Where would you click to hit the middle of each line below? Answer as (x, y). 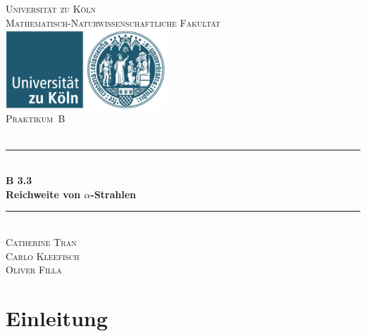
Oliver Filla (34, 270)
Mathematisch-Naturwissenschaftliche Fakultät (113, 22)
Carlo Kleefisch (43, 256)
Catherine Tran (41, 241)
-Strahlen (113, 194)
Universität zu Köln (51, 8)
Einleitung (57, 317)
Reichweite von (43, 194)
